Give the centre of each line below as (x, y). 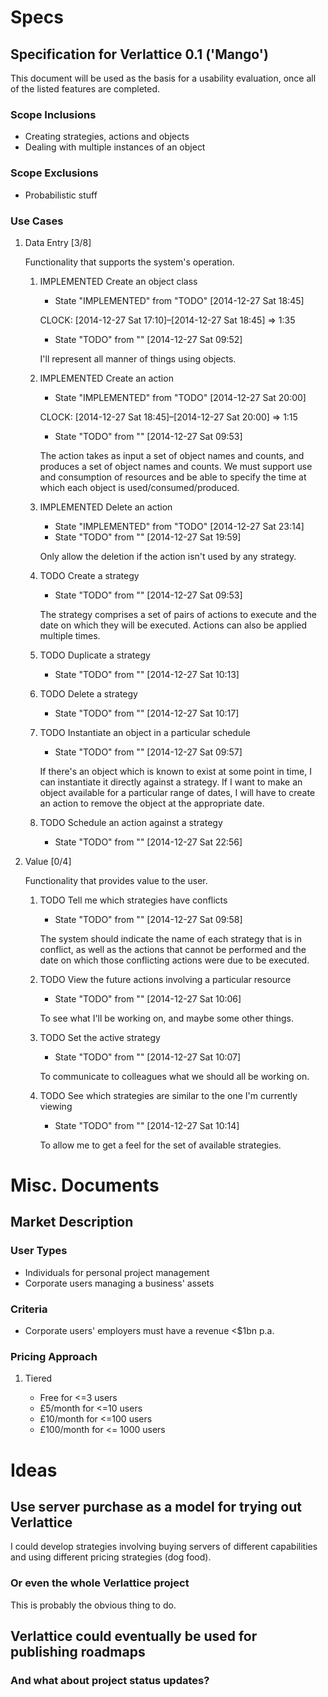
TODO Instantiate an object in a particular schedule (145, 732)
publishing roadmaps (78, 1652)
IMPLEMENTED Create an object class (118, 281)
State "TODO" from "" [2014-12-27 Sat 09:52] (148, 339)
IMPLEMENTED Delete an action (106, 507)
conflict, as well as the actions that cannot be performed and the (173, 949)
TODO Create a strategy (89, 575)
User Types (39, 1251)
